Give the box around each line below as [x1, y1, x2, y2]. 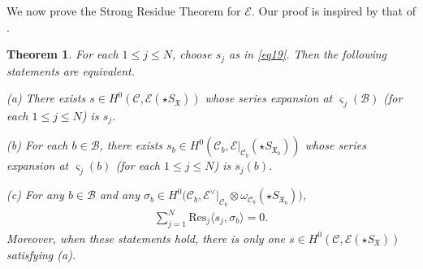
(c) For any [6, 186, 64, 203]
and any [99, 186, 140, 203]
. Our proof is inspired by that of [251, 2, 416, 19]
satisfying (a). [6, 245, 76, 262]
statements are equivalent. [6, 62, 135, 79]
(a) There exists [6, 89, 86, 106]
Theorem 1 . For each [6, 46, 119, 63]
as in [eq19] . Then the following [229, 46, 387, 63]
